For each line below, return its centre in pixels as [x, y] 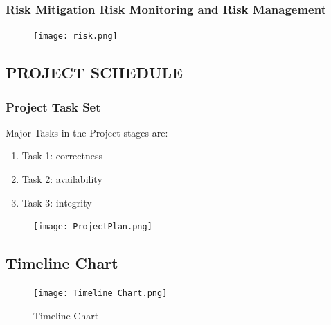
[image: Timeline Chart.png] [100, 293]
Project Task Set [53, 106]
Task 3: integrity [57, 202]
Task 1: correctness [62, 156]
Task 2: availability [62, 179]
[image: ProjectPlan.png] [93, 227]
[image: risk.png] [75, 36]
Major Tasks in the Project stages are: [87, 132]
